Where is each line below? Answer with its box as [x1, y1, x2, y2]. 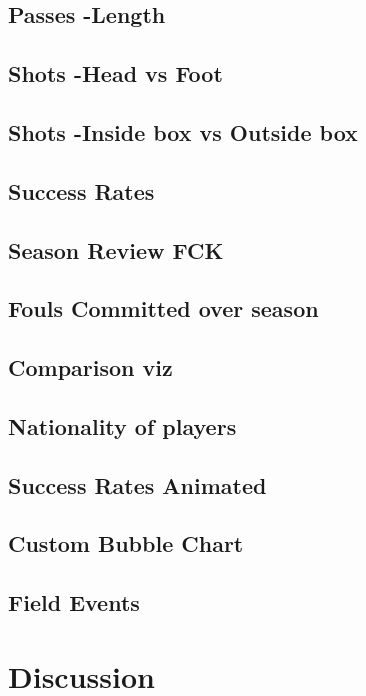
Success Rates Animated [8, 469, 267, 500]
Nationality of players [8, 410, 237, 441]
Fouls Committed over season [8, 293, 319, 324]
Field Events [8, 587, 140, 618]
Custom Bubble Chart [8, 528, 244, 559]
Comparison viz [8, 352, 173, 383]
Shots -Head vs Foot [8, 58, 223, 89]
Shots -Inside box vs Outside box [8, 116, 358, 147]
